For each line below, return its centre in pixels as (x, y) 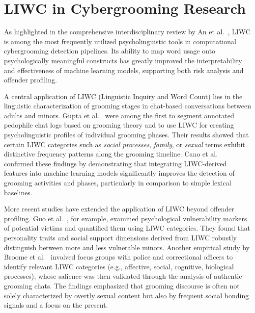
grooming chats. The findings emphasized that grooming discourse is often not (122, 285)
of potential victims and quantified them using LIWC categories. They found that (127, 228)
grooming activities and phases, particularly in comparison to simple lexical (118, 183)
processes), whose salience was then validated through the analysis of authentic (123, 276)
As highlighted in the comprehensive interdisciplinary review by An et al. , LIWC (127, 32)
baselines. (18, 192)
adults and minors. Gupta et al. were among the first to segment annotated (119, 115)
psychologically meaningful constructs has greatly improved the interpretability (123, 60)
